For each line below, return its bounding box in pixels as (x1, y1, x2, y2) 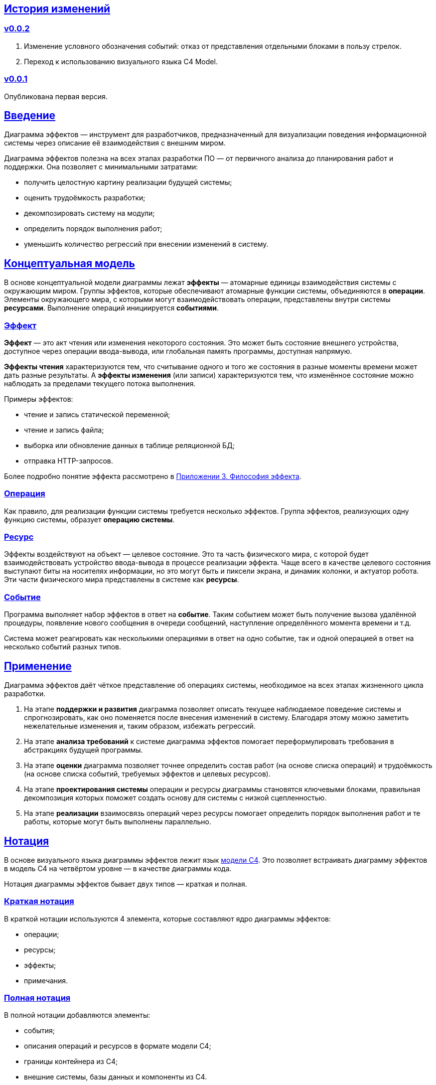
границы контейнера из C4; (24, 1057, 118, 1066)
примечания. (24, 976, 68, 985)
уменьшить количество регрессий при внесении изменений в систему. (24, 240, 269, 249)
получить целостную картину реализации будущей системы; (24, 178, 232, 187)
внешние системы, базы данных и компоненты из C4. (24, 1073, 207, 1082)
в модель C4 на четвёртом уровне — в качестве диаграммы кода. (4, 864, 232, 873)
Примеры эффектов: (4, 394, 73, 403)
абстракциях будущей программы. (24, 746, 143, 755)
